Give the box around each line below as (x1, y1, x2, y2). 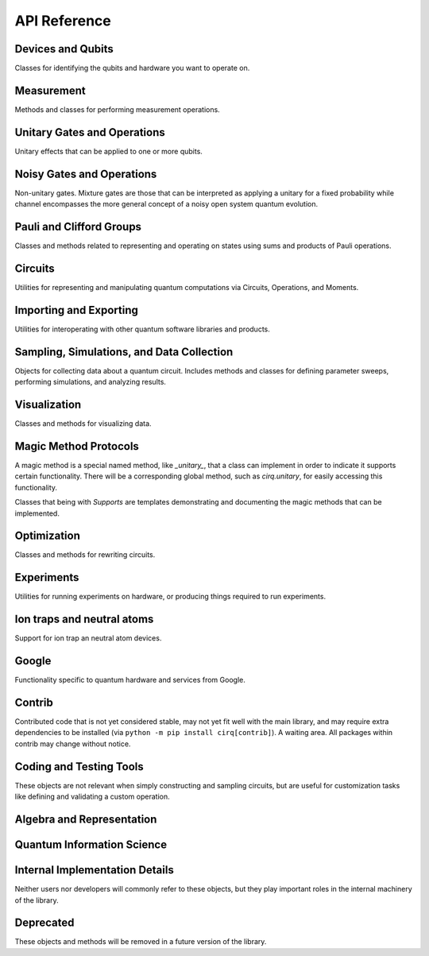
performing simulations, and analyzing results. (14, 377, 167, 387)
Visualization (14, 398, 82, 411)
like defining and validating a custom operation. (14, 792, 170, 802)
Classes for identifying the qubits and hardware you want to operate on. (14, 64, 250, 73)
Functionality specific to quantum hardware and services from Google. (14, 675, 245, 685)
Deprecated (14, 916, 75, 930)
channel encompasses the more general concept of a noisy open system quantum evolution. (14, 199, 319, 209)
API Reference (14, 12, 111, 29)
